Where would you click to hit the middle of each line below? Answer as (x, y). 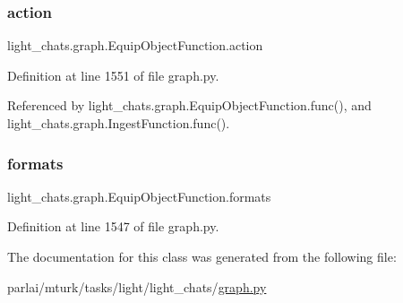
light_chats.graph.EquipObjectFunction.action (135, 45)
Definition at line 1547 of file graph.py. (113, 226)
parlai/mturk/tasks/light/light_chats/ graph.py (137, 286)
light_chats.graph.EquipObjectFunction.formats (139, 196)
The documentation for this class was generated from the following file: (202, 256)
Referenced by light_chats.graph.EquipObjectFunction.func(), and (189, 105)
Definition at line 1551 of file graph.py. (113, 75)
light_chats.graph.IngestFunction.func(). (119, 123)
